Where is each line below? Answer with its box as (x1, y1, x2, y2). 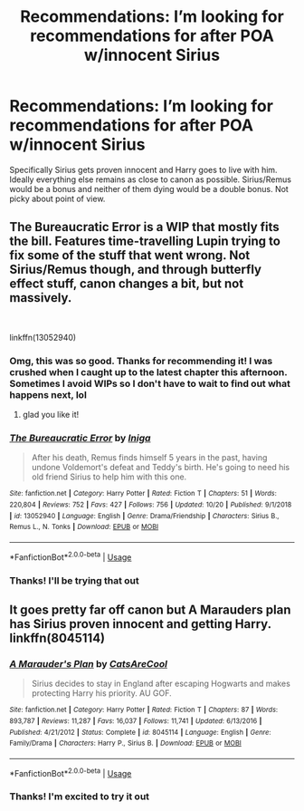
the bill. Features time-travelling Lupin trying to (9, 234, 280, 249)
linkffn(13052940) (9, 332, 77, 343)
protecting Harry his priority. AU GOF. (31, 688, 172, 699)
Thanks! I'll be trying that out (9, 574, 140, 586)
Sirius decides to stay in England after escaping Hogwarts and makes (31, 678, 291, 690)
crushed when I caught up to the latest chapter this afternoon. (9, 365, 288, 378)
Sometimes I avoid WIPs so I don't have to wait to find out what (9, 377, 291, 390)
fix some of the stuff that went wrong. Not (9, 247, 251, 264)
